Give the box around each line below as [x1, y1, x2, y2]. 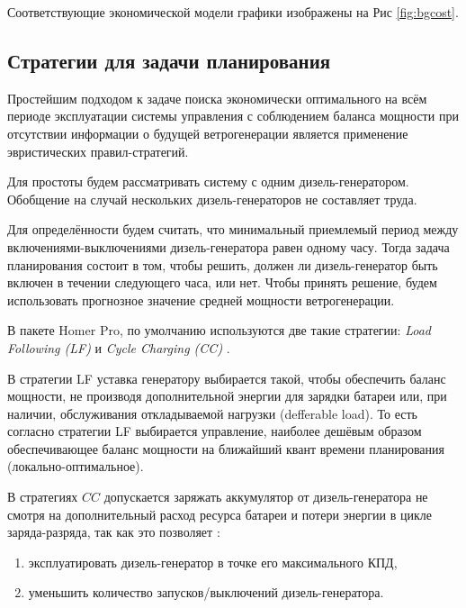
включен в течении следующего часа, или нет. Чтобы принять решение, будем [7, 273, 437, 292]
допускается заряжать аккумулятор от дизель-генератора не [103, 487, 428, 506]
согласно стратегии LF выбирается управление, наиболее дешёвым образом [7, 422, 422, 440]
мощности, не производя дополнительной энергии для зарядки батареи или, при [7, 386, 447, 405]
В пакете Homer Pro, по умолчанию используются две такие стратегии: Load [7, 321, 431, 340]
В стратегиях [7, 487, 78, 506]
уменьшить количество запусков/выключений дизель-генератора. [28, 583, 384, 602]
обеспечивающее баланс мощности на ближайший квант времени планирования [7, 439, 444, 458]
